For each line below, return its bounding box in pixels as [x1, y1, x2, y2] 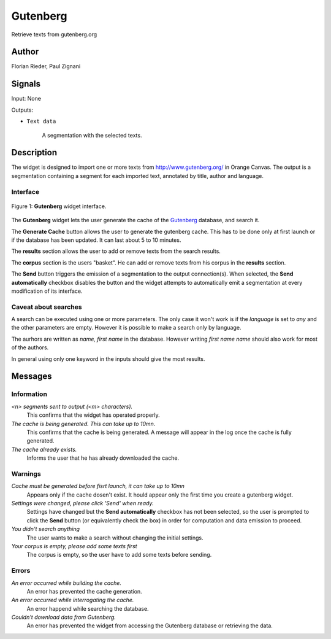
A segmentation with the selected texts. [42, 131, 142, 139]
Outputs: [11, 106, 34, 114]
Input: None [11, 95, 41, 103]
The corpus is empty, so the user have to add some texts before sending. [26, 551, 212, 559]
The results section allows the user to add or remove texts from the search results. [11, 247, 221, 255]
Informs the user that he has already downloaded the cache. [26, 454, 180, 462]
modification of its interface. [11, 287, 83, 295]
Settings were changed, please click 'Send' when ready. [11, 500, 154, 507]
